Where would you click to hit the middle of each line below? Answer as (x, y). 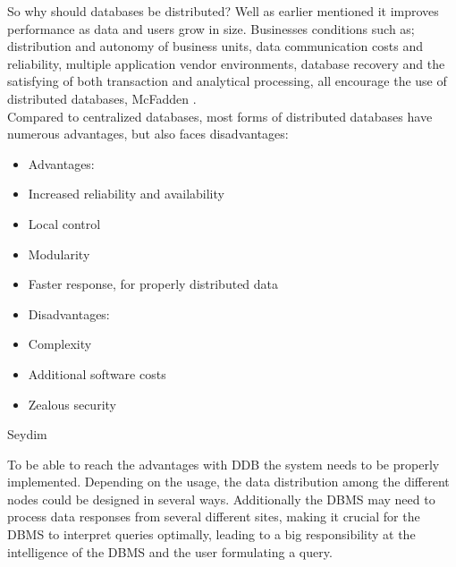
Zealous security (72, 404)
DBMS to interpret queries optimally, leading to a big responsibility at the (211, 534)
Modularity (59, 254)
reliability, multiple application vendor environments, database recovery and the (226, 63)
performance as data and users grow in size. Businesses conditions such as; (211, 28)
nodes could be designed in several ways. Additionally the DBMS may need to (221, 499)
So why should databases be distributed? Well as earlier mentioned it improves (223, 11)
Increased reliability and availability (126, 194)
